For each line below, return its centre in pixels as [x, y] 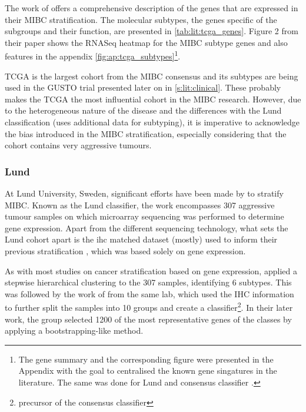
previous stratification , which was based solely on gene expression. [125, 250]
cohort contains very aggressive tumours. [78, 145]
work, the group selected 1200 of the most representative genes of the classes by [148, 319]
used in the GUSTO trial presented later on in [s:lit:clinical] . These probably [143, 87]
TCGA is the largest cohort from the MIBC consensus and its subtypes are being [152, 76]
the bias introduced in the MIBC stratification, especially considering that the [146, 133]
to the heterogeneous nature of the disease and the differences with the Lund [143, 110]
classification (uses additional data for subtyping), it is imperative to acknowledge [152, 122]
